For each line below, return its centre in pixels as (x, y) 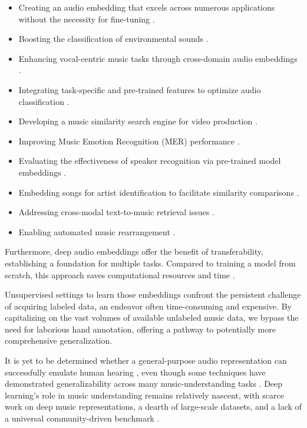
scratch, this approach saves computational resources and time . (120, 274)
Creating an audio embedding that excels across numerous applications (147, 7)
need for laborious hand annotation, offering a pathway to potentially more (140, 329)
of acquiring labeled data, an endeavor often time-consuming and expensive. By (148, 306)
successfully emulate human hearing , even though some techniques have (135, 372)
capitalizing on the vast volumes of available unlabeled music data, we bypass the (152, 317)
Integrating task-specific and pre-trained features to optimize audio (140, 89)
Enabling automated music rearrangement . (97, 231)
